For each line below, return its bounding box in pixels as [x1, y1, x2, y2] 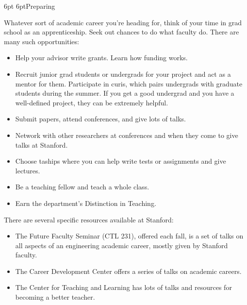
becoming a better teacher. [15, 292, 95, 302]
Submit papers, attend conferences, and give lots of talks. [15, 114, 186, 124]
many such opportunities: [4, 36, 79, 46]
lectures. [15, 165, 40, 175]
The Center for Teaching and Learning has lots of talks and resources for [15, 282, 232, 292]
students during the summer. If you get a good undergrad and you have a [15, 88, 234, 98]
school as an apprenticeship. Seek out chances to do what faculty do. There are [4, 27, 239, 37]
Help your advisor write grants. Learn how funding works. [15, 52, 188, 63]
